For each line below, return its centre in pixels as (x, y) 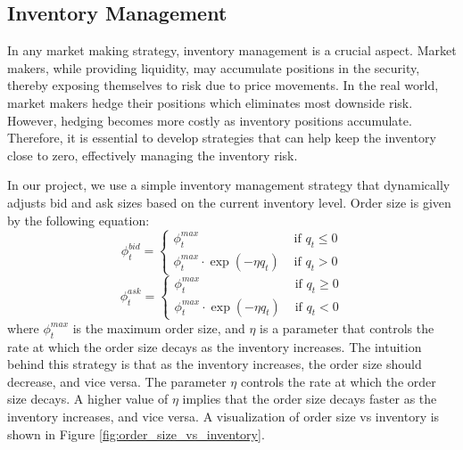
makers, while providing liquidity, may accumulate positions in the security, (214, 67)
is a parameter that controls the (347, 327)
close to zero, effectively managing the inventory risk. (153, 155)
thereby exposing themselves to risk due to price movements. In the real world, (223, 85)
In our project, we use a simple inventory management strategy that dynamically (229, 185)
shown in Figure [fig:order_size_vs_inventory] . (136, 434)
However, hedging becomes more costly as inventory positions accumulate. (210, 120)
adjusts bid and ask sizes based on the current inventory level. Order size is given (229, 202)
